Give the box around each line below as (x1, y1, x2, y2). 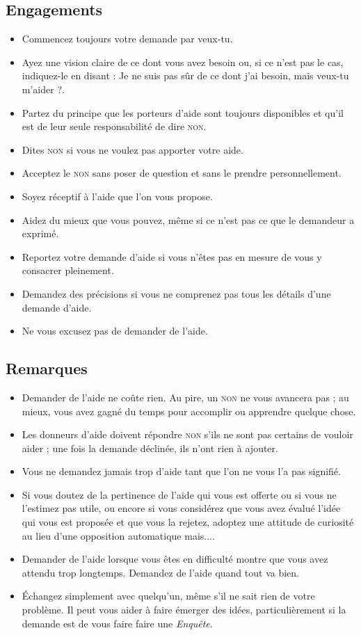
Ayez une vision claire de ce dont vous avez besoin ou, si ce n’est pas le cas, (22, 54, 344, 69)
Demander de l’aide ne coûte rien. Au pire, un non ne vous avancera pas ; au (22, 389, 349, 404)
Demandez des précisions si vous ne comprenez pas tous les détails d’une (22, 286, 331, 300)
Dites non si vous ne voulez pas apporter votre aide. (22, 142, 243, 156)
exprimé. (22, 226, 59, 241)
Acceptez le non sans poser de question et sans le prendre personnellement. (22, 166, 342, 180)
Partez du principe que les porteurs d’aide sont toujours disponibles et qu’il (22, 105, 344, 120)
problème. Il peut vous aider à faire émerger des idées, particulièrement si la (22, 602, 346, 617)
